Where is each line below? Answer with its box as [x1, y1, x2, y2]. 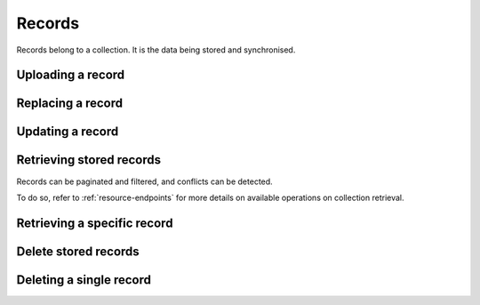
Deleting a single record [16, 272, 151, 287]
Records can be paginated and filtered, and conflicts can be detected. [16, 176, 273, 187]
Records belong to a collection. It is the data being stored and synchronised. [16, 44, 296, 55]
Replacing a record [16, 96, 124, 111]
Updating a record [16, 124, 119, 140]
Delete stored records [16, 244, 140, 259]
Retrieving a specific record [16, 215, 173, 230]
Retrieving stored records [16, 152, 162, 168]
